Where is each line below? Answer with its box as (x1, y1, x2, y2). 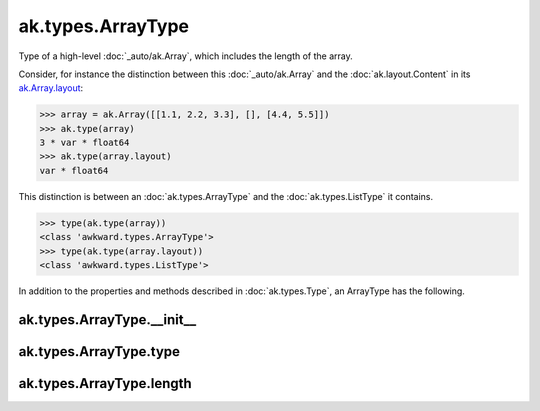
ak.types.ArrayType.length (18, 375, 192, 392)
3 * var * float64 (39, 137, 130, 149)
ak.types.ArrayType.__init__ (18, 311, 197, 328)
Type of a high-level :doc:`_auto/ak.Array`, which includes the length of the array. (18, 50, 354, 62)
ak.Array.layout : (18, 82, 84, 94)
